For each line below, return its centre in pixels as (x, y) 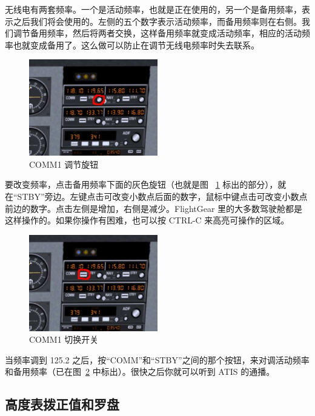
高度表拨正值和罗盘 (62, 404)
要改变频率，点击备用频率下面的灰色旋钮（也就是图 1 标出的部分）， (141, 184)
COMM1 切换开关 (64, 339)
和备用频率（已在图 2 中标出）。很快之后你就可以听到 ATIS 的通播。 (140, 371)
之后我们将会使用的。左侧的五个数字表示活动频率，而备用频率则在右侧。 (157, 21)
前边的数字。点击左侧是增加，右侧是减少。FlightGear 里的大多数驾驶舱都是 (154, 208)
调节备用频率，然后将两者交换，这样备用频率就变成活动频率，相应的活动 (157, 33)
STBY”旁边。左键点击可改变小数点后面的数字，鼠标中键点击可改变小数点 (162, 196)
